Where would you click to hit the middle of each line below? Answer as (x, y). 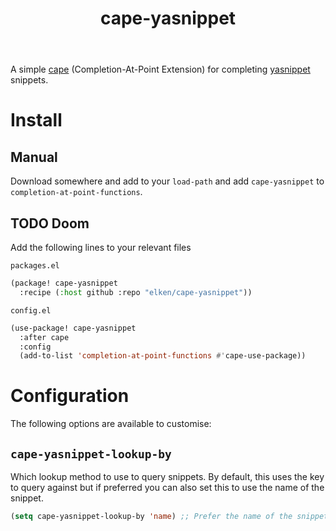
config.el (31, 310)
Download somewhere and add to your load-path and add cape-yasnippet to (167, 181)
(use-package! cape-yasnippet (73, 328)
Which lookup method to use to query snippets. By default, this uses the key (167, 476)
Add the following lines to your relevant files (101, 247)
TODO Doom (50, 223)
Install (36, 120)
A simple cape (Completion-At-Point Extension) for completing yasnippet (160, 69)
